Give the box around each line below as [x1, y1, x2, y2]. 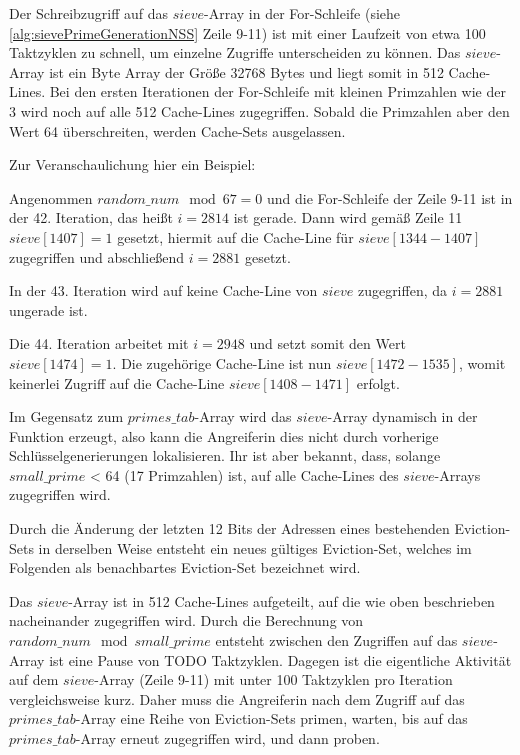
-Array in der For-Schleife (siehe [204, 3, 401, 23]
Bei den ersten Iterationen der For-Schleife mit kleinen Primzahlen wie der [49, 81, 506, 102]
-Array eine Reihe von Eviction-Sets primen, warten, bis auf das [75, 708, 468, 729]
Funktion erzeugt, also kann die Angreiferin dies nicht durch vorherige [9, 425, 439, 446]
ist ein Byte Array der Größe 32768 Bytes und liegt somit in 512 [49, 61, 444, 82]
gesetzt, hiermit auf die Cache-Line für [117, 226, 354, 247]
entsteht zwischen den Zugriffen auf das [215, 630, 458, 651]
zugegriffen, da [357, 280, 448, 301]
